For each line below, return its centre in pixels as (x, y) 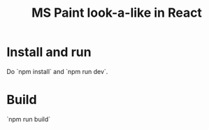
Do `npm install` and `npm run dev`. (57, 71)
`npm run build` (29, 119)
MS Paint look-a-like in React (117, 13)
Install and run (49, 52)
